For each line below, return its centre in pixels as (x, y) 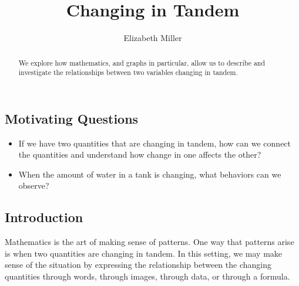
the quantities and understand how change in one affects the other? (140, 154)
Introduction (44, 217)
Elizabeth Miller (153, 38)
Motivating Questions (72, 118)
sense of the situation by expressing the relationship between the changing (138, 265)
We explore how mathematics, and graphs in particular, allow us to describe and (142, 62)
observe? (34, 185)
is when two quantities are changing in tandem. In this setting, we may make (144, 253)
